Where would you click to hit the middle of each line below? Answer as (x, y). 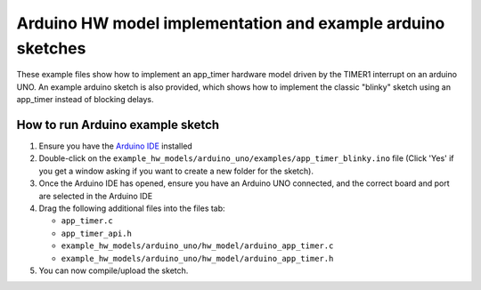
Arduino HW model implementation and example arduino (231, 23)
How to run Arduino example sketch (118, 125)
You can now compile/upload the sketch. (114, 270)
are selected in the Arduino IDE (96, 196)
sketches (51, 48)
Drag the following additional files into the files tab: (132, 208)
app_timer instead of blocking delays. (85, 100)
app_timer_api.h (97, 233)
